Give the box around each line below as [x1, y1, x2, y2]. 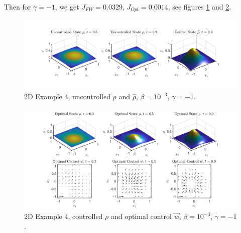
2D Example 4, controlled [24, 211, 103, 221]
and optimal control [110, 211, 172, 221]
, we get [55, 2, 79, 12]
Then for [4, 2, 31, 12]
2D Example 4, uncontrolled [24, 91, 110, 101]
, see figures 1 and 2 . [168, 2, 231, 12]
